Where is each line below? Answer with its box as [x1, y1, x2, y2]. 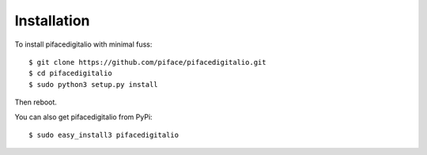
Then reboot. [14, 97, 57, 107]
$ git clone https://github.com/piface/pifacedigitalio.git [28, 58, 266, 66]
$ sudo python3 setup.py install [28, 80, 158, 89]
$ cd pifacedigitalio [28, 69, 112, 78]
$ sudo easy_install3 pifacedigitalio [28, 130, 179, 139]
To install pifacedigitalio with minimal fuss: [14, 40, 153, 49]
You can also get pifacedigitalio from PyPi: [14, 112, 153, 122]
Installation [14, 12, 90, 29]
